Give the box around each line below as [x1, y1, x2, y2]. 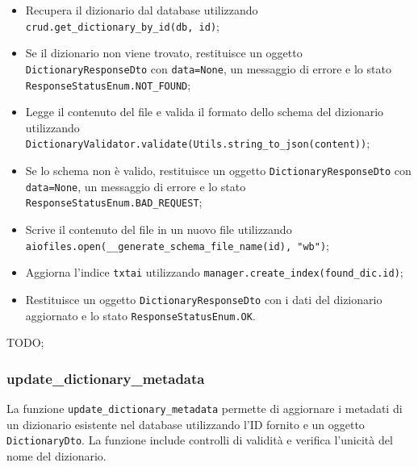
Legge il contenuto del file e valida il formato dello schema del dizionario [25, 103, 384, 120]
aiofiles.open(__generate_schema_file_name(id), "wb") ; [25, 236, 329, 253]
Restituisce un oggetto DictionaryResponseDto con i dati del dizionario [25, 290, 382, 307]
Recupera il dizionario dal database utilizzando [25, 2, 258, 18]
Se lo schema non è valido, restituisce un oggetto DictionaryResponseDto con [25, 162, 412, 178]
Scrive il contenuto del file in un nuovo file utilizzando [25, 220, 292, 237]
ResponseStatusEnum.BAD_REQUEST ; [25, 194, 203, 211]
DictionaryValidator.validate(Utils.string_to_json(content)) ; [25, 135, 370, 152]
